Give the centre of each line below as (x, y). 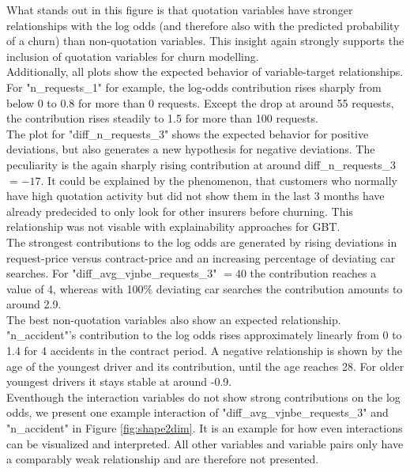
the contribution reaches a (313, 273)
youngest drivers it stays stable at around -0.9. (119, 381)
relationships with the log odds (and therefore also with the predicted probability (203, 25)
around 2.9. (34, 304)
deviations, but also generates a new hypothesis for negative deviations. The (191, 149)
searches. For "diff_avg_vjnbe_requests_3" (112, 273)
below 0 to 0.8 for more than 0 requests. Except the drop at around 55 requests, (200, 102)
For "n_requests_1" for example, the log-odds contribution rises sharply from (194, 87)
